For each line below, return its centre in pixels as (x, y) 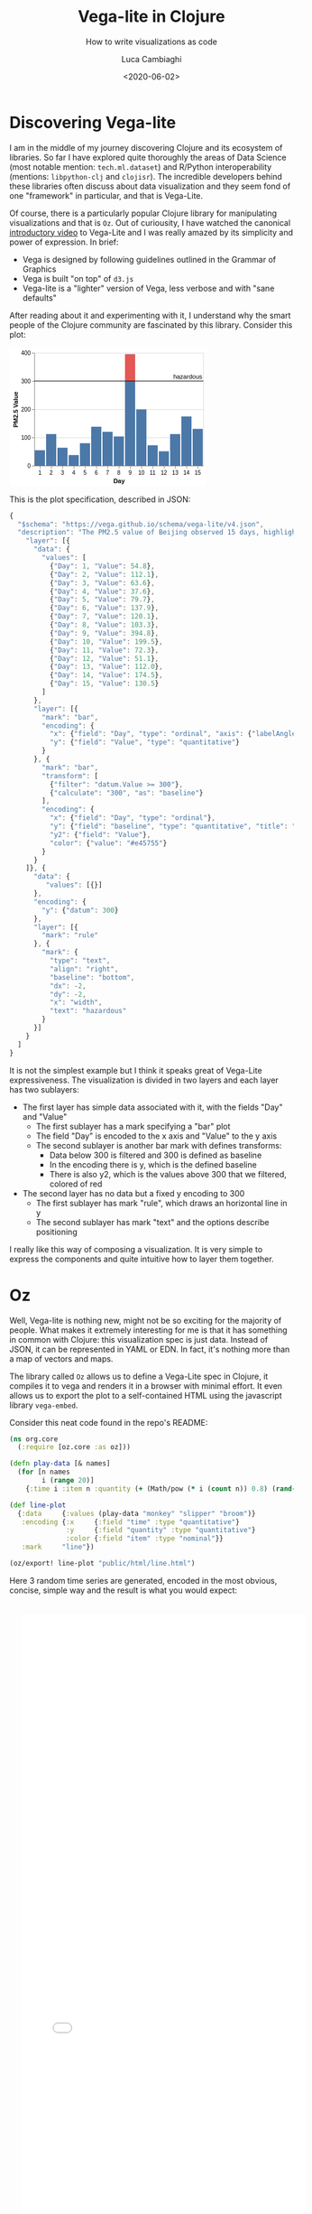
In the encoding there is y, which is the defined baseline (153, 1164)
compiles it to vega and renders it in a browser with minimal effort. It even (146, 1386)
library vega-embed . (44, 1405)
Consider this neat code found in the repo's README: (109, 1422)
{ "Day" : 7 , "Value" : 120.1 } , (104, 617)
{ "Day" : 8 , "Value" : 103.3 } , (104, 625)
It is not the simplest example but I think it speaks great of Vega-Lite (136, 1070)
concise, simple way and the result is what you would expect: (123, 1590)
